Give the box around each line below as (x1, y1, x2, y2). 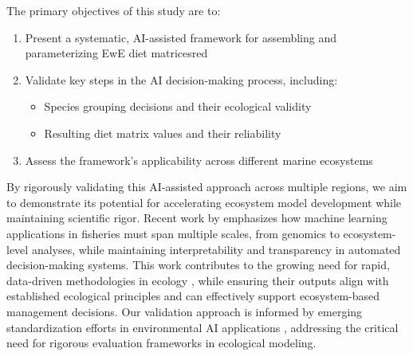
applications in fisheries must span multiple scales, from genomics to (6, 225, 340, 241)
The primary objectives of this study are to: (6, 2, 221, 18)
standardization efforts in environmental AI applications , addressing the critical (6, 319, 399, 335)
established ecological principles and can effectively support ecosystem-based (6, 288, 380, 304)
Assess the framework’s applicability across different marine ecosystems (25, 151, 373, 168)
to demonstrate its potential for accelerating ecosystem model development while (6, 194, 402, 210)
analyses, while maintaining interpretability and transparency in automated (31, 241, 401, 257)
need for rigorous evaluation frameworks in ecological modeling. (6, 334, 317, 351)
